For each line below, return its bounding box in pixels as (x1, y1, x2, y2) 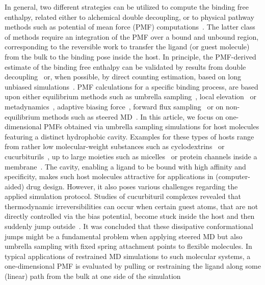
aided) (5, 181, 24, 191)
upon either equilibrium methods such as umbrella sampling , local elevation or (5, 91, 257, 102)
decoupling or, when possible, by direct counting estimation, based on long (5, 71, 241, 82)
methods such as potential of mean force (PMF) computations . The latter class (5, 21, 255, 32)
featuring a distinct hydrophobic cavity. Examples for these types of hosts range (5, 131, 254, 141)
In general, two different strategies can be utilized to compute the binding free (5, 2, 249, 12)
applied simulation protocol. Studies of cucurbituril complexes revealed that (5, 191, 241, 202)
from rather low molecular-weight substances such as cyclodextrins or (5, 141, 225, 152)
